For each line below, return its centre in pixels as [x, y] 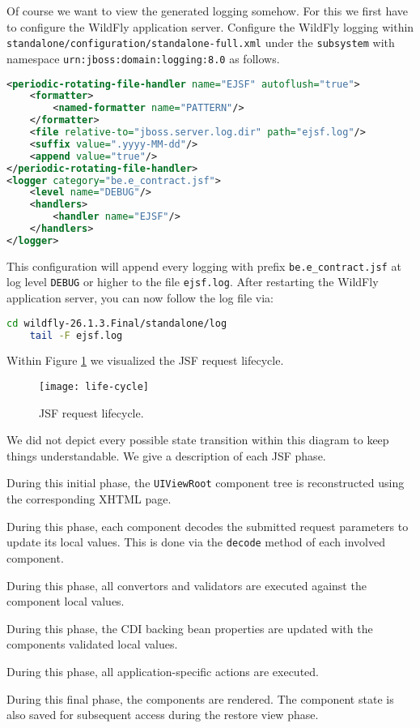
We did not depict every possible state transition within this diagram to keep [198, 440]
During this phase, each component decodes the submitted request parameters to [208, 526]
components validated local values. [92, 644]
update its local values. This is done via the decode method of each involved [196, 542]
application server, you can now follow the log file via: [140, 298]
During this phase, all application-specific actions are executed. [163, 671]
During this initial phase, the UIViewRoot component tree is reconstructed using [206, 483]
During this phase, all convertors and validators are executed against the [187, 585]
